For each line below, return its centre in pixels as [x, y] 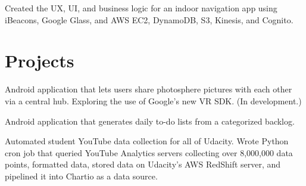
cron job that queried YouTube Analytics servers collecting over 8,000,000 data [149, 152]
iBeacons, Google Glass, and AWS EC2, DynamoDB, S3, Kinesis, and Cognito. [149, 19]
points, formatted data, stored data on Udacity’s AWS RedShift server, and [143, 164]
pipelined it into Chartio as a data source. [81, 176]
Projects [40, 61]
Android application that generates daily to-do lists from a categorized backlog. [150, 121]
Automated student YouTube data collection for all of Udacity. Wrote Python [147, 141]
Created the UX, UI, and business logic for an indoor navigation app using [141, 8]
